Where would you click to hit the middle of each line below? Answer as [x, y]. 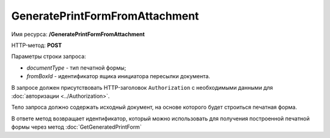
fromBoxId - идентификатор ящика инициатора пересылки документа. [118, 76]
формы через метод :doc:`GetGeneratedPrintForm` [76, 127]
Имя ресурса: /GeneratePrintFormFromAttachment [78, 34]
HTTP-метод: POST [37, 45]
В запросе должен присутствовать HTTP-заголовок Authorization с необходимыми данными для [142, 87]
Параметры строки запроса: [49, 56]
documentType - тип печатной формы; [76, 68]
